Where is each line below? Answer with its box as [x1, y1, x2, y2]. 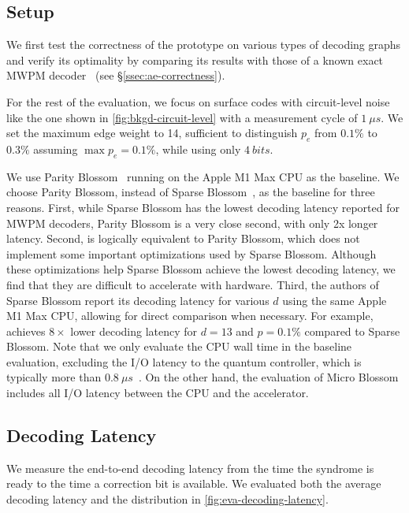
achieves [6, 322, 46, 339]
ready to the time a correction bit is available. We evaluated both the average [6, 475, 381, 492]
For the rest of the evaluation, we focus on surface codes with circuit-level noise [6, 93, 390, 110]
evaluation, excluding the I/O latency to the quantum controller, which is [6, 353, 362, 370]
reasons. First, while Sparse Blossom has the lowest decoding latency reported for [6, 199, 400, 215]
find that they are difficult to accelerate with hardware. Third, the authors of [6, 276, 379, 292]
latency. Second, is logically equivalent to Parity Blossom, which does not [6, 230, 360, 247]
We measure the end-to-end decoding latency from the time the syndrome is [6, 459, 374, 476]
